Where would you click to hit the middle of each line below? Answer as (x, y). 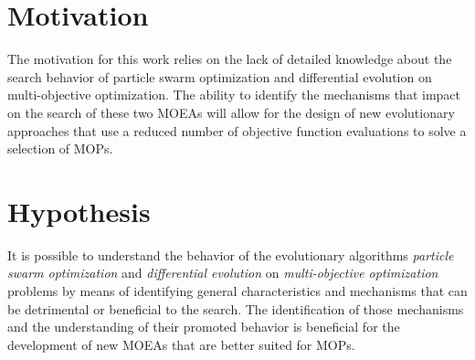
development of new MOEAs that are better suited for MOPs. (181, 344)
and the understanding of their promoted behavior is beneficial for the (204, 327)
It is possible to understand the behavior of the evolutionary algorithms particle (231, 254)
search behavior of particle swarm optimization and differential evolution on (220, 76)
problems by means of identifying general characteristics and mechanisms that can (237, 291)
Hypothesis (79, 211)
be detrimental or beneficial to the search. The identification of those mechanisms (236, 308)
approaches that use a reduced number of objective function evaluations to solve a (237, 130)
